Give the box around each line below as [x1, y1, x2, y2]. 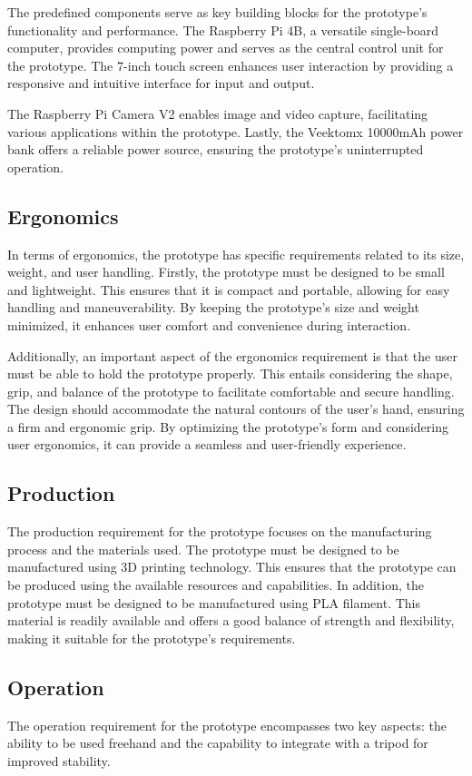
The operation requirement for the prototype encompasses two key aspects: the [7, 715, 447, 734]
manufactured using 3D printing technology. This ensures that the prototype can [7, 557, 457, 576]
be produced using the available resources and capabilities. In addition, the [7, 575, 424, 594]
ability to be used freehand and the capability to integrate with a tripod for [7, 733, 428, 752]
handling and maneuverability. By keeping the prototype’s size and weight [7, 298, 419, 317]
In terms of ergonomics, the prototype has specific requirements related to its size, [7, 244, 465, 263]
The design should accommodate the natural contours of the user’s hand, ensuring [7, 399, 465, 418]
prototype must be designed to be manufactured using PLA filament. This [7, 593, 421, 612]
